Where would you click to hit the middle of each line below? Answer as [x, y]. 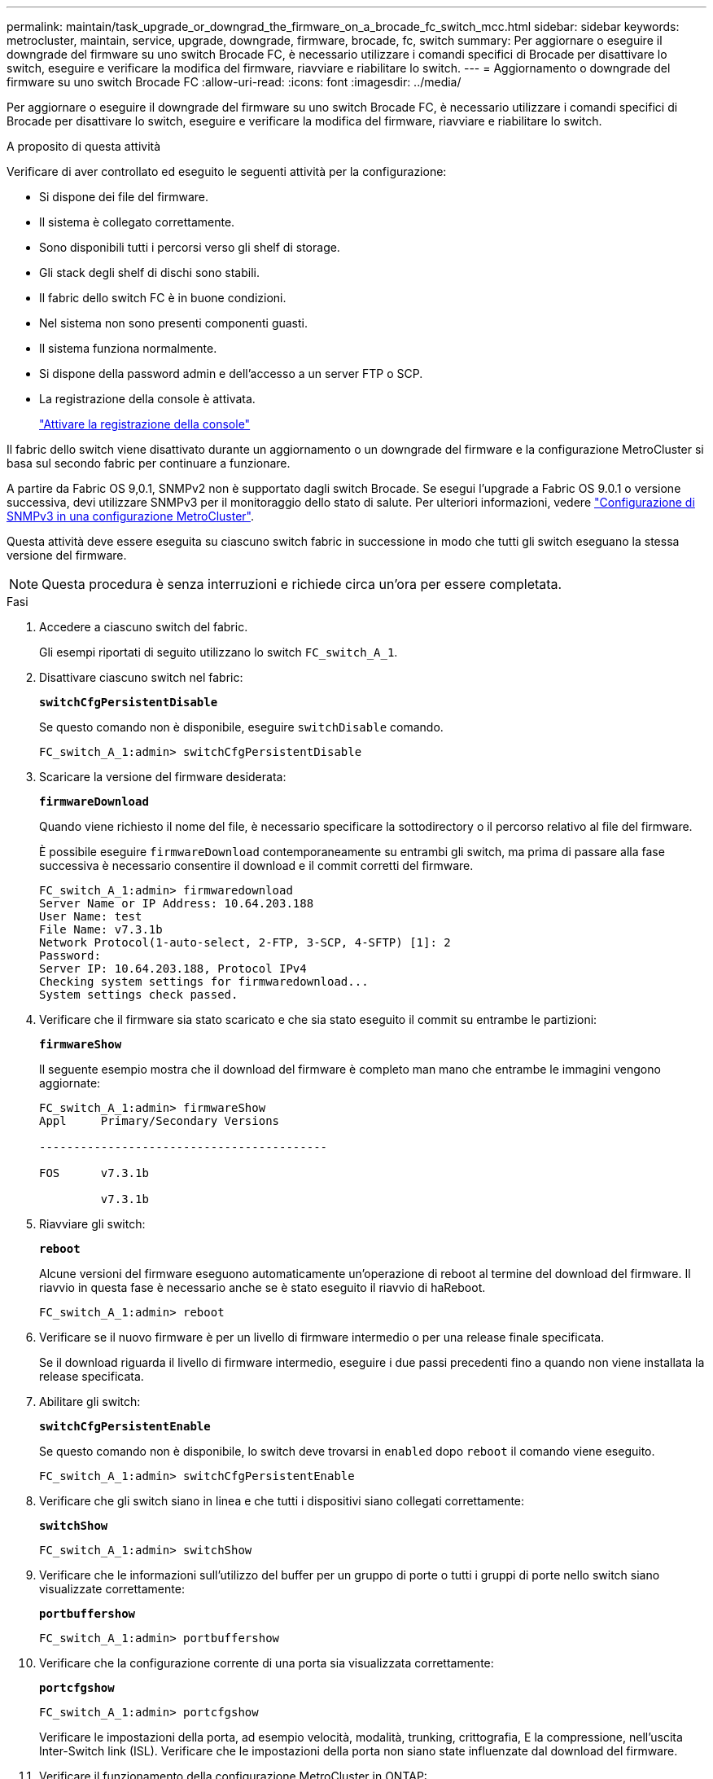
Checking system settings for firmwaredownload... [204, 982]
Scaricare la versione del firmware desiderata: [163, 777]
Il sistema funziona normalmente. [128, 348]
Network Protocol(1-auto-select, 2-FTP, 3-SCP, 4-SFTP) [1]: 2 [245, 942]
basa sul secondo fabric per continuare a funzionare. [149, 463]
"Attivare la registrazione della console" [145, 424]
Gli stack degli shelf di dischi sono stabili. [149, 272]
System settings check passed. [139, 995]
